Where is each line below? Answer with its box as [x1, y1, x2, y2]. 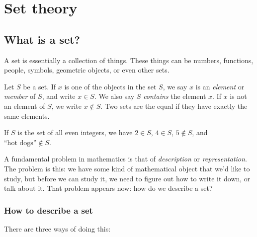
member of [4, 91, 36, 101]
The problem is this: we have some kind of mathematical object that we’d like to [4, 163, 250, 173]
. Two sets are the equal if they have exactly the [100, 100, 248, 111]
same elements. [4, 110, 50, 121]
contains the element [143, 91, 206, 101]
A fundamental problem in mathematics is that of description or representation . [4, 154, 247, 164]
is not [230, 91, 247, 101]
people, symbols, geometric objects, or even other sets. [4, 65, 170, 75]
